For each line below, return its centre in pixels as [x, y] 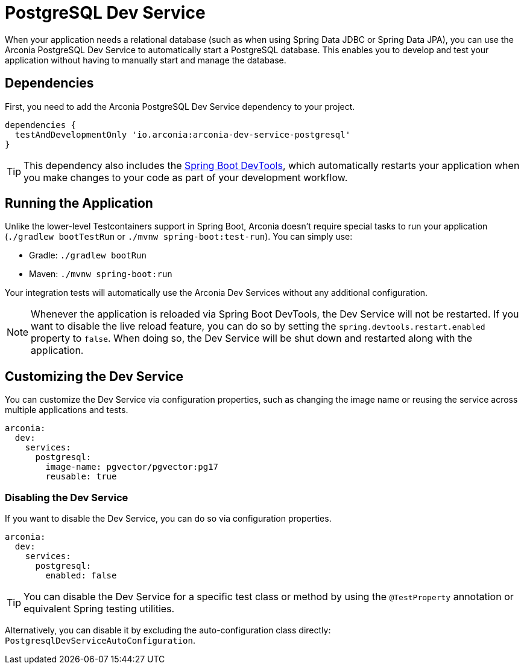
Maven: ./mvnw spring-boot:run [101, 274]
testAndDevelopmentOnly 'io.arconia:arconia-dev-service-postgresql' [183, 134]
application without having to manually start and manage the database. [146, 60]
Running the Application [79, 203]
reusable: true [81, 477]
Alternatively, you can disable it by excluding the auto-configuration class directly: [168, 630]
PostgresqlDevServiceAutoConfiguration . [100, 641]
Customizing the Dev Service [94, 376]
